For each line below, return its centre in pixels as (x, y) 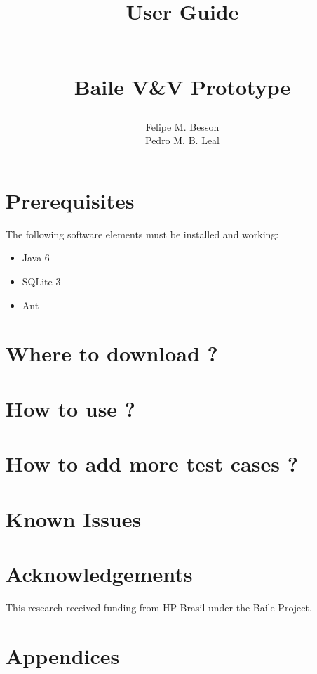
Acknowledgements (99, 573)
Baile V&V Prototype (182, 86)
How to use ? (71, 408)
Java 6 (36, 258)
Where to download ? (112, 353)
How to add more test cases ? (152, 464)
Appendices (63, 655)
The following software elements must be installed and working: (142, 234)
